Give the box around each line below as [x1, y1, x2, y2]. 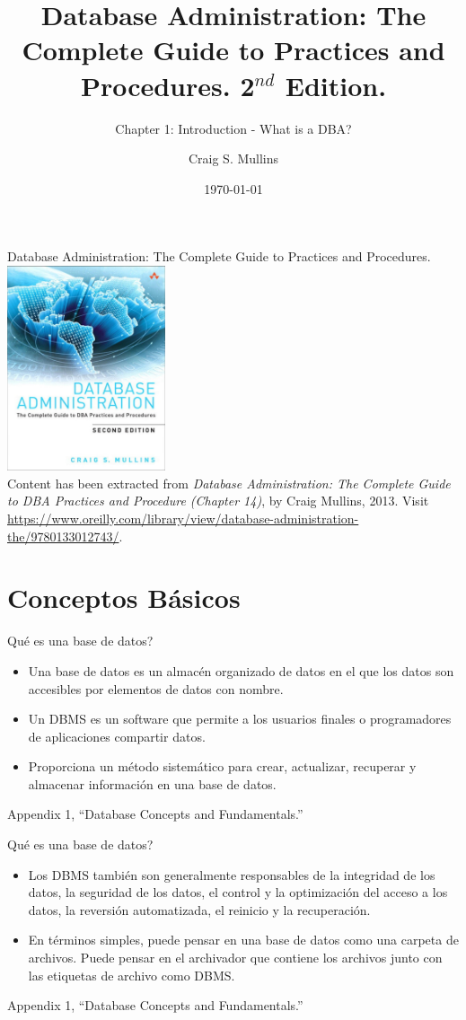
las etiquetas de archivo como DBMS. [28, 965, 235, 984]
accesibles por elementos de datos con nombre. [28, 679, 284, 698]
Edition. [285, 66, 387, 103]
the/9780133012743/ [7, 526, 119, 545]
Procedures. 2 [80, 66, 255, 103]
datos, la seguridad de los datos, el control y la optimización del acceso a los [28, 883, 448, 901]
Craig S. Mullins [188, 149, 279, 168]
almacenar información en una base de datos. [28, 774, 277, 793]
